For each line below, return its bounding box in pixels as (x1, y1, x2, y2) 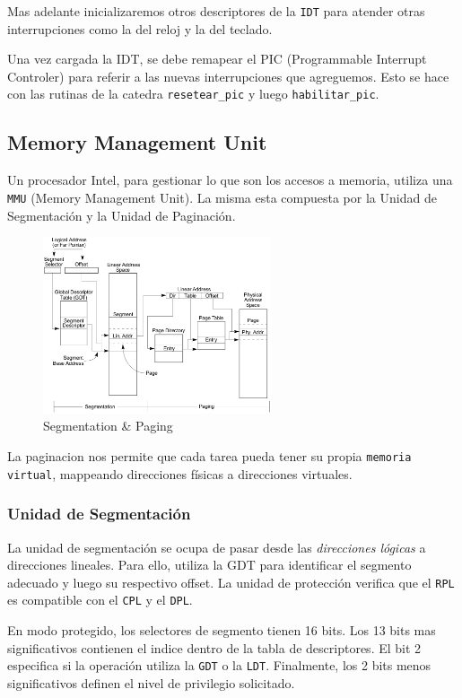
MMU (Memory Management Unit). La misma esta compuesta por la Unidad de (7, 188, 437, 206)
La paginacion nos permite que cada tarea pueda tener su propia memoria (7, 447, 412, 466)
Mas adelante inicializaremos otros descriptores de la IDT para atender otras (7, 2, 425, 20)
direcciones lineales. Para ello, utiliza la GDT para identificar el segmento (7, 555, 412, 574)
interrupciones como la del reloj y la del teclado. (7, 19, 273, 38)
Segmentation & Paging (43, 416, 173, 435)
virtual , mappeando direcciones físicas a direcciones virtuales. (7, 464, 353, 483)
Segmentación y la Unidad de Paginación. (7, 205, 236, 224)
